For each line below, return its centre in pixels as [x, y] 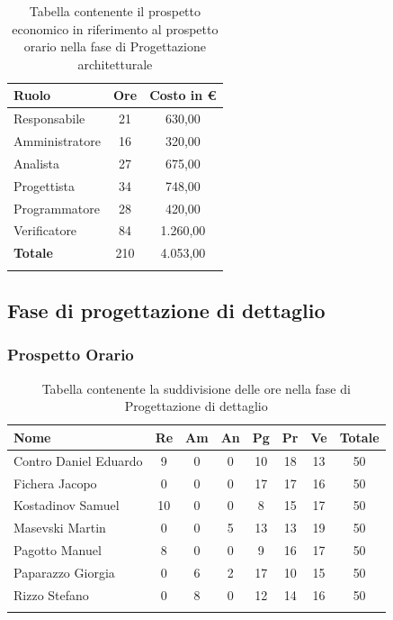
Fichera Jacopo [55, 483]
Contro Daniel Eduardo [78, 460]
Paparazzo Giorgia [64, 572]
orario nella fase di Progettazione [115, 46]
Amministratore [57, 141]
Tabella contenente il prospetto [115, 11]
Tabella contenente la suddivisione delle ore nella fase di [196, 388]
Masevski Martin [60, 528]
